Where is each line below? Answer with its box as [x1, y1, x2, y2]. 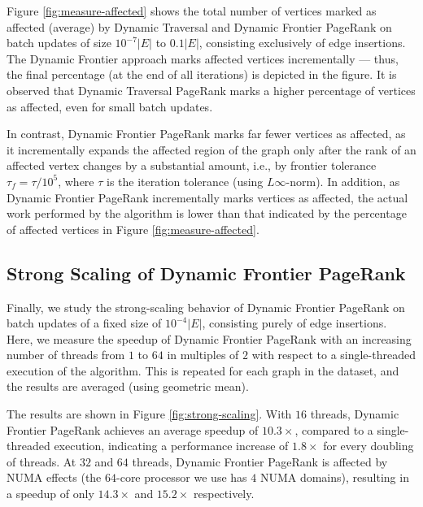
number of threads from [7, 346, 125, 363]
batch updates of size [7, 34, 111, 51]
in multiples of [167, 346, 239, 363]
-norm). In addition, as [286, 172, 400, 189]
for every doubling [323, 437, 414, 454]
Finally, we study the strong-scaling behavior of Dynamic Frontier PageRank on [7, 298, 405, 315]
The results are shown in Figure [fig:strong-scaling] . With [7, 405, 292, 422]
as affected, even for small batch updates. [7, 97, 213, 115]
